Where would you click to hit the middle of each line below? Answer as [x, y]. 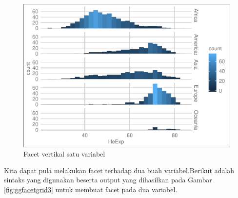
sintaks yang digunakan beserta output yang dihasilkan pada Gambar [108, 180]
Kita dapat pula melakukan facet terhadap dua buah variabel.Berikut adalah [119, 170]
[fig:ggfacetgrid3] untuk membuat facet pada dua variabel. [91, 189]
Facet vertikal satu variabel [64, 154]
